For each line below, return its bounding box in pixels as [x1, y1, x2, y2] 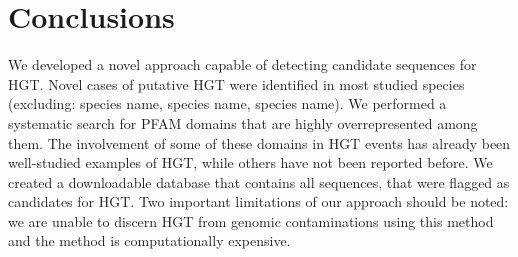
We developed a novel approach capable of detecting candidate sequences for [8, 54, 477, 75]
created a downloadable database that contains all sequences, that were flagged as [8, 171, 510, 192]
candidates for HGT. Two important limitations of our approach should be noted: [8, 191, 509, 212]
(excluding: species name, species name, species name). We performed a [8, 93, 447, 114]
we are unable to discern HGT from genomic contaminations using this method [8, 210, 494, 231]
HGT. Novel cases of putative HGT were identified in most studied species [8, 73, 465, 94]
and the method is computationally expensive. [8, 230, 291, 251]
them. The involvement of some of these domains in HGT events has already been [8, 132, 511, 153]
